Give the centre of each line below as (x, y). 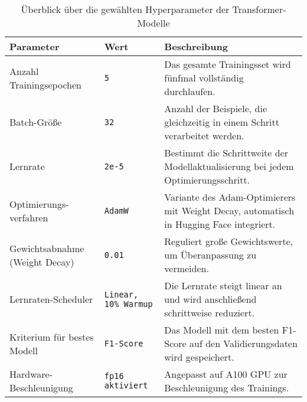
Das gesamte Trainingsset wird (228, 64)
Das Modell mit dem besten (222, 330)
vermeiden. (187, 268)
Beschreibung (196, 46)
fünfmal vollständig (204, 78)
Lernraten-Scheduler (51, 299)
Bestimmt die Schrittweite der (226, 153)
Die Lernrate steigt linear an (223, 285)
